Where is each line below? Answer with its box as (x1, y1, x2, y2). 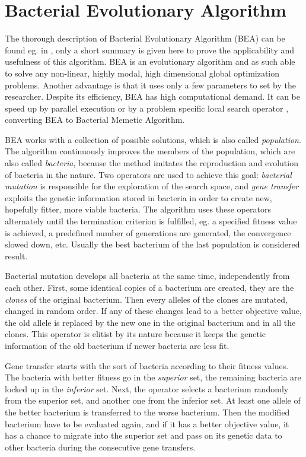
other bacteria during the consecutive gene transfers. (5, 440, 196, 453)
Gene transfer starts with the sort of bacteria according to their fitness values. (5, 359, 289, 372)
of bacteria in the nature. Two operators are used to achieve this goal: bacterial (5, 168, 292, 180)
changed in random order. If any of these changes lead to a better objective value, (5, 304, 302, 317)
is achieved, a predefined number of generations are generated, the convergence (5, 226, 291, 239)
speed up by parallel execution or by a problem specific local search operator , (5, 101, 289, 114)
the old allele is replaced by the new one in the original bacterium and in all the (5, 316, 296, 328)
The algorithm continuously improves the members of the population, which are (5, 145, 295, 157)
